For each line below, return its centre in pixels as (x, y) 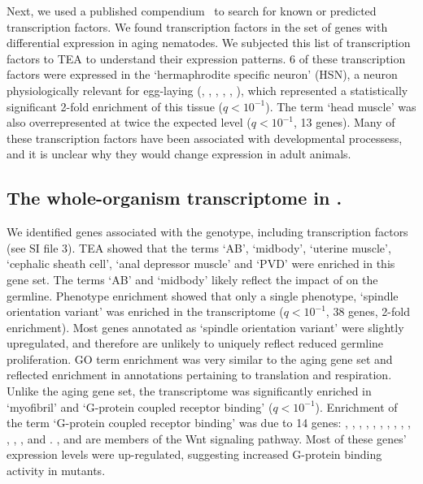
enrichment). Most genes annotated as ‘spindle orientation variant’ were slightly (205, 327)
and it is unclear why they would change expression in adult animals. (179, 154)
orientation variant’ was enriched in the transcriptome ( (145, 311)
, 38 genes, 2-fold (368, 311)
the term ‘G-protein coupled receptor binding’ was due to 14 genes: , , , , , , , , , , (209, 423)
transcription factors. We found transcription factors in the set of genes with (197, 26)
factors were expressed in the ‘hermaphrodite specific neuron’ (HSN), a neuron (202, 74)
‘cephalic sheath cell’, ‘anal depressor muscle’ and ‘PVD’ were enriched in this (201, 264)
